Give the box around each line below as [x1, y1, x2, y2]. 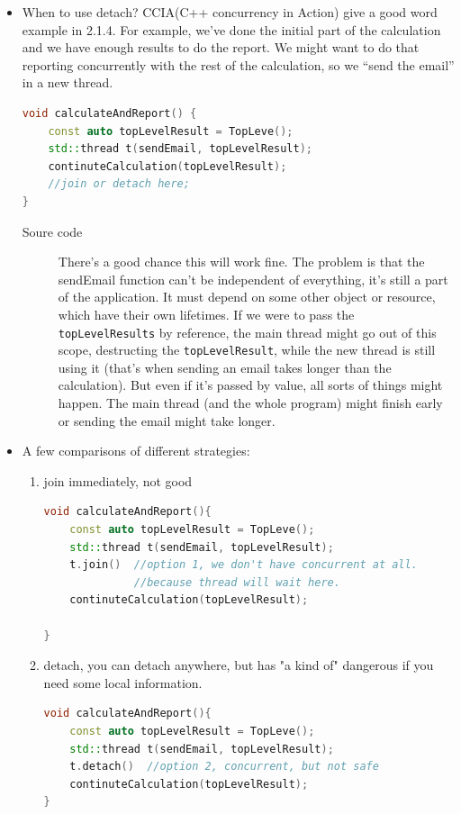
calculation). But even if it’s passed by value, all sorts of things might [58, 375, 443, 394]
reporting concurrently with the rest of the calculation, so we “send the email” [22, 55, 455, 74]
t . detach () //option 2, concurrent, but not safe [69, 760, 379, 773]
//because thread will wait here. [133, 575, 340, 589]
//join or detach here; [48, 177, 190, 191]
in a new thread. [22, 73, 113, 92]
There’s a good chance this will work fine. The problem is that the [58, 252, 425, 271]
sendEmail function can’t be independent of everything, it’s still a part [58, 269, 448, 288]
